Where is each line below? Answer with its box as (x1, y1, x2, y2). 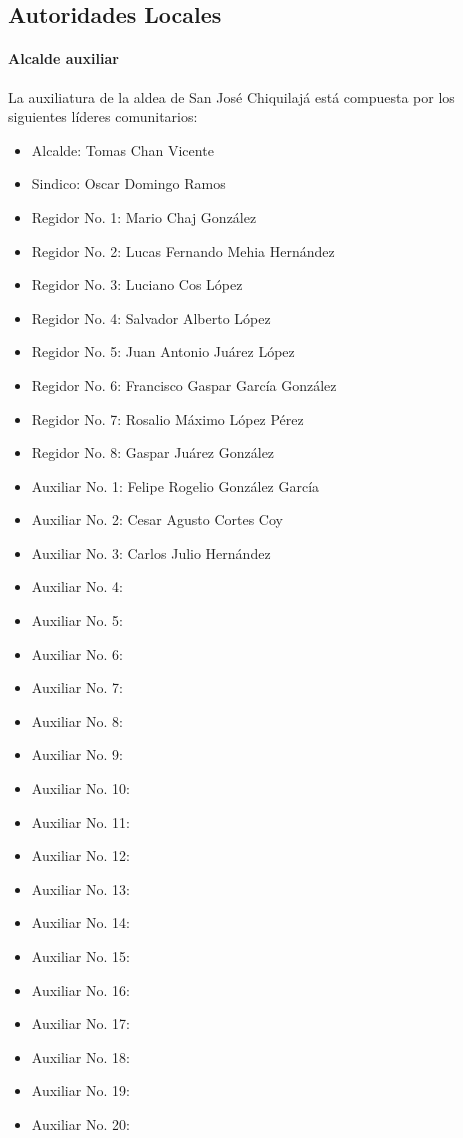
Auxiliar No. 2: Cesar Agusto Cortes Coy (31, 509, 283, 530)
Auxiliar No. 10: (31, 778, 130, 799)
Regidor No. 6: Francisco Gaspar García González (31, 374, 337, 395)
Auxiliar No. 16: (31, 979, 130, 1000)
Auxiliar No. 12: (31, 845, 130, 866)
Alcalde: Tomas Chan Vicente (31, 139, 214, 160)
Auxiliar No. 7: (31, 677, 123, 698)
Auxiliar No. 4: (31, 576, 123, 597)
